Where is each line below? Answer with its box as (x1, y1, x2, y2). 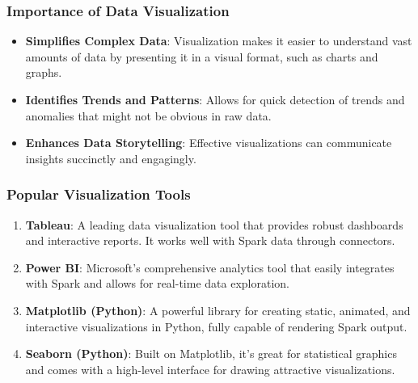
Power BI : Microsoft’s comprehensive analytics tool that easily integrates (25, 259, 395, 276)
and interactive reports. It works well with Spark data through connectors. (25, 232, 395, 249)
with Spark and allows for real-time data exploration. (25, 275, 289, 292)
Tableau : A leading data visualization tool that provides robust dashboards (25, 216, 403, 233)
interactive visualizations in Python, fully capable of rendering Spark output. (25, 318, 407, 335)
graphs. (25, 64, 62, 81)
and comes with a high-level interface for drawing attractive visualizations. (25, 360, 395, 377)
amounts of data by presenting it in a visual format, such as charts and (25, 48, 378, 65)
